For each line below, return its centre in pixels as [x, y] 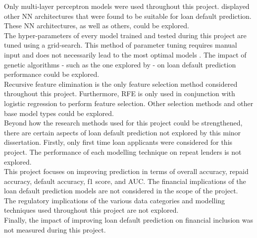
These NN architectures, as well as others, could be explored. [97, 26]
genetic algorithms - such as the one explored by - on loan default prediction [120, 64]
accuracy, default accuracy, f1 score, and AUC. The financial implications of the [125, 181]
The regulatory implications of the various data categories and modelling [115, 200]
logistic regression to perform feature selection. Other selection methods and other [129, 103]
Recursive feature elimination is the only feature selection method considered [121, 84]
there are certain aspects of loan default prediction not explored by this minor [123, 132]
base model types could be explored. [59, 113]
